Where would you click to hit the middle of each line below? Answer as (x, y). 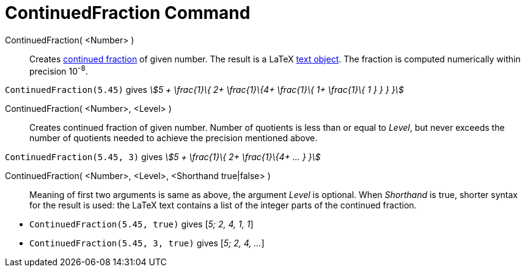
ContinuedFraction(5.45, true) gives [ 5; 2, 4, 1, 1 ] (141, 224)
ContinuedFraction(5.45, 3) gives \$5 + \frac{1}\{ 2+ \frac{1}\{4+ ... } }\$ (163, 157)
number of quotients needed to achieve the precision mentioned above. (174, 138)
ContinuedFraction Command (128, 13)
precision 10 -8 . (59, 70)
